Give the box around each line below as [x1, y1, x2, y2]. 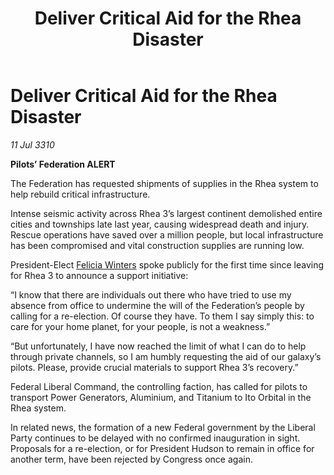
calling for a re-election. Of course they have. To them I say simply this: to [10, 310, 315, 322]
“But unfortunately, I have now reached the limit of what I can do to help [10, 340, 307, 352]
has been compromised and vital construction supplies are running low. [10, 239, 305, 251]
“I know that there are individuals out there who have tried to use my [10, 288, 292, 301]
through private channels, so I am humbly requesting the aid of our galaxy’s [10, 350, 322, 362]
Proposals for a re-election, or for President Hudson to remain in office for [10, 442, 315, 454]
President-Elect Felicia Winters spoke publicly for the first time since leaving [10, 258, 325, 271]
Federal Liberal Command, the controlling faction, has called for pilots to [10, 380, 308, 392]
